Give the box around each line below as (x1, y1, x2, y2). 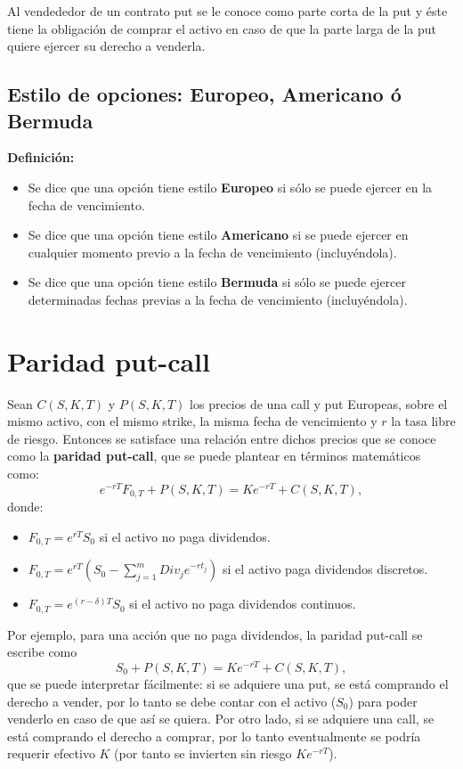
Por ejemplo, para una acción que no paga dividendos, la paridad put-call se (7, 625, 423, 643)
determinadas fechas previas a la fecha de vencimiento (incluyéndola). (28, 290, 408, 308)
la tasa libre (391, 412, 456, 430)
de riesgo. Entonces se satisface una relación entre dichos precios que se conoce (7, 429, 436, 447)
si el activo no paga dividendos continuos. (129, 594, 356, 613)
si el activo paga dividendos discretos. (223, 560, 428, 578)
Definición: (7, 148, 75, 167)
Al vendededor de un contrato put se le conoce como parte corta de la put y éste (7, 2, 448, 20)
